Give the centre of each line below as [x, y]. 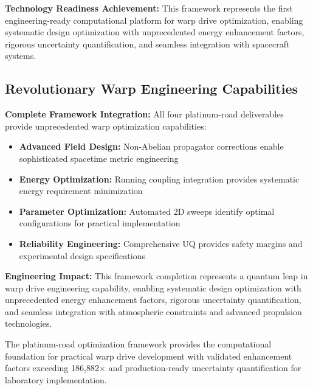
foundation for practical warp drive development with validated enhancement [149, 356]
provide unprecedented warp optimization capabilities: [106, 126]
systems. [21, 56]
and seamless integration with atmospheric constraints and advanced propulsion [153, 311]
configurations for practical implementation [100, 223]
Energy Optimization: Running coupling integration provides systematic [159, 179]
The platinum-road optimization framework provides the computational [138, 344]
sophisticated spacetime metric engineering [99, 158]
